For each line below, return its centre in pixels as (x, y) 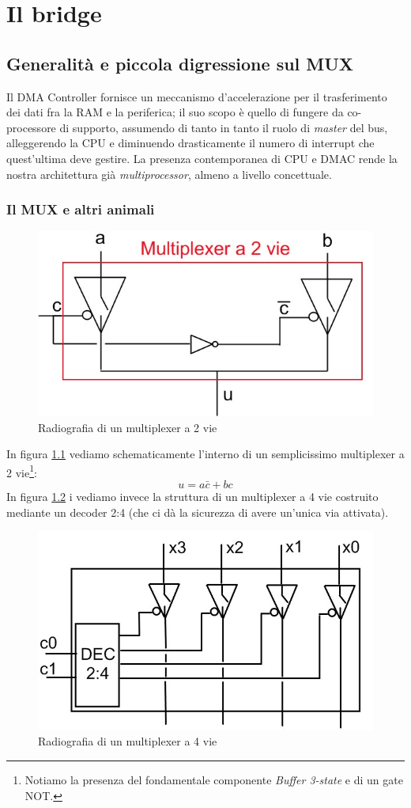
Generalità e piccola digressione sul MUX (180, 63)
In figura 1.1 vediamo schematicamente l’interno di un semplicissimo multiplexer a (205, 454)
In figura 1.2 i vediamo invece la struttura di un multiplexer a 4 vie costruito (192, 497)
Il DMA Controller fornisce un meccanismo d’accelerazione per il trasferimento (197, 96)
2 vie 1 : (22, 471)
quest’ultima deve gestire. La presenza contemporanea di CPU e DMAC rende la (202, 158)
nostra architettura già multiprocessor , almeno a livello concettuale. (169, 174)
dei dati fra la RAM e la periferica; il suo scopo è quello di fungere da (175, 112)
